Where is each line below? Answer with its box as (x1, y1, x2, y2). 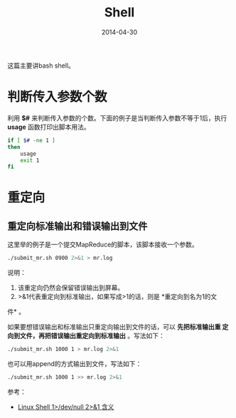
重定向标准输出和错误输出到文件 (7, 220, 148, 232)
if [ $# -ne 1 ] (7, 137, 55, 144)
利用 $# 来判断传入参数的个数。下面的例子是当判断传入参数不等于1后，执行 (7, 113, 227, 122)
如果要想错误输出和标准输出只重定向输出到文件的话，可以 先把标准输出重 (7, 323, 221, 331)
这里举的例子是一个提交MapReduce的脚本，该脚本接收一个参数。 (7, 240, 199, 249)
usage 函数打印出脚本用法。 (7, 122, 90, 131)
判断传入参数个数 (7, 89, 108, 105)
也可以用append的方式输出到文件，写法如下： (7, 360, 142, 367)
